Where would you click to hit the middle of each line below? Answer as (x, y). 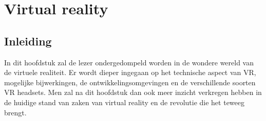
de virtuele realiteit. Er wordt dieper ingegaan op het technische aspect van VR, (130, 72)
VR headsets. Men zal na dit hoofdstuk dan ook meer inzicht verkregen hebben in (133, 92)
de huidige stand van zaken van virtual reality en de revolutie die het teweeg (125, 102)
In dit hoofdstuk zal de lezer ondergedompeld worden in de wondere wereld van (129, 62)
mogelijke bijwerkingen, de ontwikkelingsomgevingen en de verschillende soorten (130, 82)
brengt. (15, 112)
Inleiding (28, 41)
